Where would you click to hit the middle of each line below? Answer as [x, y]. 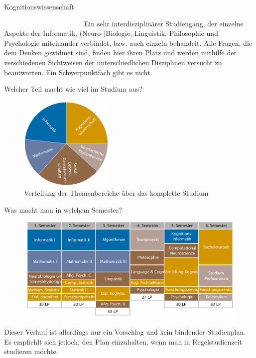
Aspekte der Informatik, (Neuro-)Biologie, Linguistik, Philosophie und [111, 33]
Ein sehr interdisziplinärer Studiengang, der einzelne [164, 23]
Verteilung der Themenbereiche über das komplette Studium [116, 193]
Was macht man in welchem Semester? [63, 209]
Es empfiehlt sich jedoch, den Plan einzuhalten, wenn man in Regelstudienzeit [123, 341]
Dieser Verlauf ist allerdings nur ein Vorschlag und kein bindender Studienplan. [125, 332]
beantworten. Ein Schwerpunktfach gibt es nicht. [78, 72]
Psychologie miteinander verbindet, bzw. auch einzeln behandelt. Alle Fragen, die [128, 43]
